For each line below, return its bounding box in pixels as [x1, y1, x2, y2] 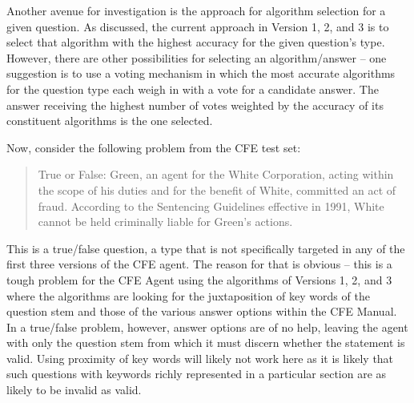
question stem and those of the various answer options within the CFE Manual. [6, 303, 397, 320]
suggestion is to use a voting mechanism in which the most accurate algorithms [6, 65, 396, 82]
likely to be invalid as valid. [6, 381, 142, 398]
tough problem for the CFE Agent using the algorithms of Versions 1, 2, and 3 [6, 271, 392, 288]
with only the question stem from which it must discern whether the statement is [6, 334, 405, 351]
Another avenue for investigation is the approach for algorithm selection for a [6, 2, 386, 18]
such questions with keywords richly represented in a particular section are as [6, 365, 387, 382]
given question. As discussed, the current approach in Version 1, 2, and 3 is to [6, 18, 389, 34]
